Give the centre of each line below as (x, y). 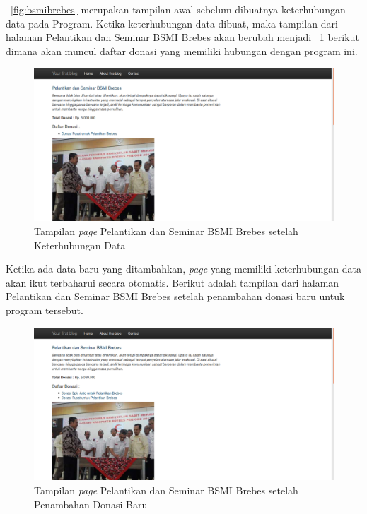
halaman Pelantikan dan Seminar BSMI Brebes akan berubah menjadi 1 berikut (182, 37)
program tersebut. (45, 310)
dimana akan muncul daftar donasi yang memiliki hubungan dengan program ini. (182, 50)
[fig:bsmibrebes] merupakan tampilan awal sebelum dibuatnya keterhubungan (178, 9)
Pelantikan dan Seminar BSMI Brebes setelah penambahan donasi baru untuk (175, 296)
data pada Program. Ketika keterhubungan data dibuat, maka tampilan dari (172, 23)
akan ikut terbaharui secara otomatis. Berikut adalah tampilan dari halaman (173, 282)
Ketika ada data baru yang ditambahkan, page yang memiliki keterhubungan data (184, 269)
